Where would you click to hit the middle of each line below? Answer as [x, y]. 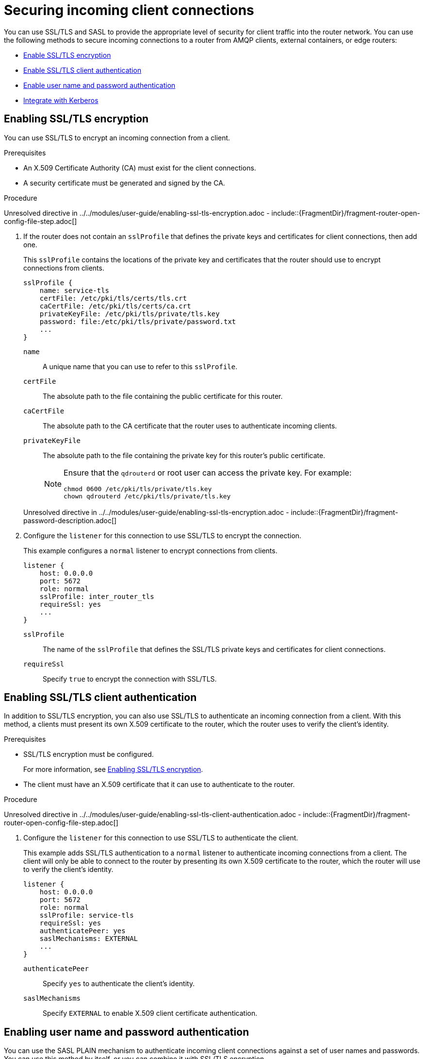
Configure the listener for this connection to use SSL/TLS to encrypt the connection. [163, 535]
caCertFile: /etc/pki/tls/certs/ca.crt [115, 306]
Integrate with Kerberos [61, 100]
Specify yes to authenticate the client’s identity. [119, 984]
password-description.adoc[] [70, 520]
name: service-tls [74, 290]
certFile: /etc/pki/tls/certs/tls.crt [113, 298]
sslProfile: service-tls [87, 915]
